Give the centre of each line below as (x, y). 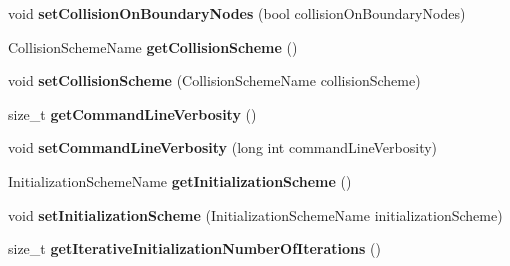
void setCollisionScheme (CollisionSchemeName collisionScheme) (214, 80)
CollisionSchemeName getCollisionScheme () (153, 46)
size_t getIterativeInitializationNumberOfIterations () (194, 248)
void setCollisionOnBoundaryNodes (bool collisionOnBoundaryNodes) (237, 13)
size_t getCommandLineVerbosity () (132, 113)
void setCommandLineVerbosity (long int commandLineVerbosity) (223, 147)
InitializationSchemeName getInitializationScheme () (180, 180)
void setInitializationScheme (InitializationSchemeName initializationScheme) (255, 214)
